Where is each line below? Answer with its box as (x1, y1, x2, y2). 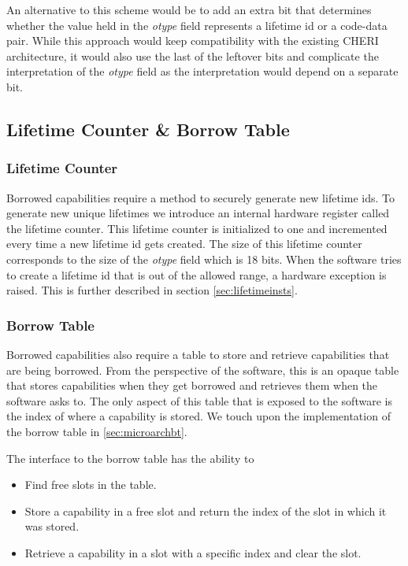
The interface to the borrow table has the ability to (6, 449, 254, 466)
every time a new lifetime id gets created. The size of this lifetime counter (6, 235, 362, 252)
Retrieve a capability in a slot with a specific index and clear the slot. (24, 544, 362, 560)
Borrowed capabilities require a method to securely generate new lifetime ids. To (6, 189, 395, 205)
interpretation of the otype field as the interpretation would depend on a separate (6, 63, 399, 80)
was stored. (24, 518, 80, 535)
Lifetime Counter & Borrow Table (6, 117, 290, 141)
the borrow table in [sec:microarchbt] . (6, 423, 187, 439)
